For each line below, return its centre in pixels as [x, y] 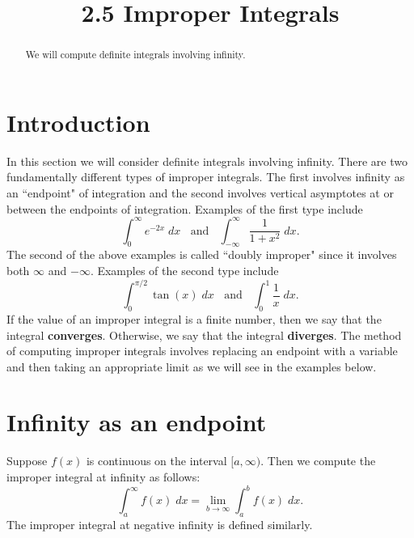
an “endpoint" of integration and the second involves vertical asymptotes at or [200, 192]
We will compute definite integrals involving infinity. [135, 55]
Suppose [27, 461]
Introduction [78, 122]
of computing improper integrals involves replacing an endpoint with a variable [202, 351]
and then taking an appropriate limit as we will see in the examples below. [192, 366]
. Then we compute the [318, 461]
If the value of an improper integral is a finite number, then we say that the [194, 318]
